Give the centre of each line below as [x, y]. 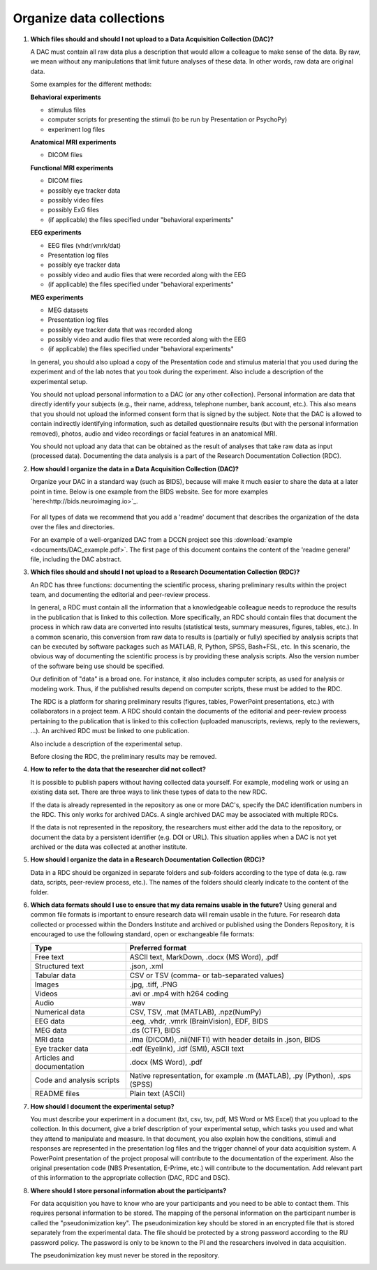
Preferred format [158, 947]
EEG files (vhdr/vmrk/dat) [84, 245]
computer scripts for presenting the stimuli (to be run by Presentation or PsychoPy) [168, 119]
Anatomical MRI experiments [73, 142]
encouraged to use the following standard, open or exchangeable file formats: [142, 934]
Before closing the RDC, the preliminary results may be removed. [124, 756]
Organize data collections [89, 18]
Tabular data [55, 975]
